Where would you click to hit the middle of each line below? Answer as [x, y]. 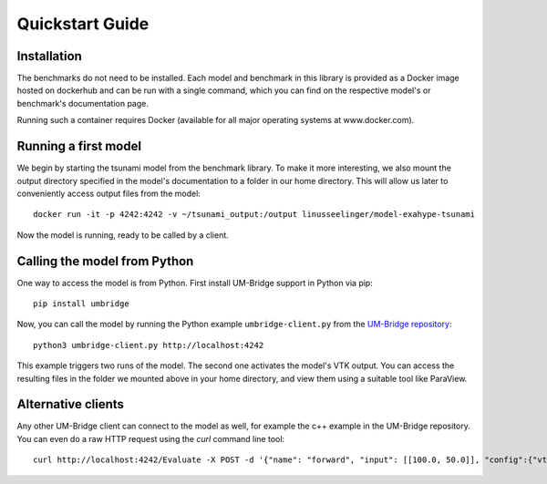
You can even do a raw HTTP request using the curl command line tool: [151, 438]
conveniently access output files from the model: [108, 193]
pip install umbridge [81, 304]
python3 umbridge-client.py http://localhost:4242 [149, 345]
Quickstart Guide [83, 24]
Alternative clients [71, 404]
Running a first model [79, 146]
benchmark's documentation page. [83, 103]
